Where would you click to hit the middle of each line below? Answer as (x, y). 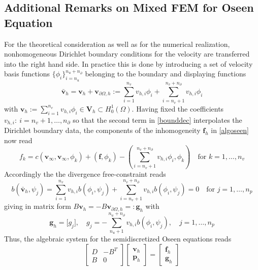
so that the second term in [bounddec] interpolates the (157, 119)
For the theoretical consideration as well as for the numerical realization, (117, 44)
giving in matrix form (38, 206)
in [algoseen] (230, 130)
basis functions (27, 74)
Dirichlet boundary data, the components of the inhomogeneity (102, 130)
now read (18, 140)
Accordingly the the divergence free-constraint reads (85, 173)
